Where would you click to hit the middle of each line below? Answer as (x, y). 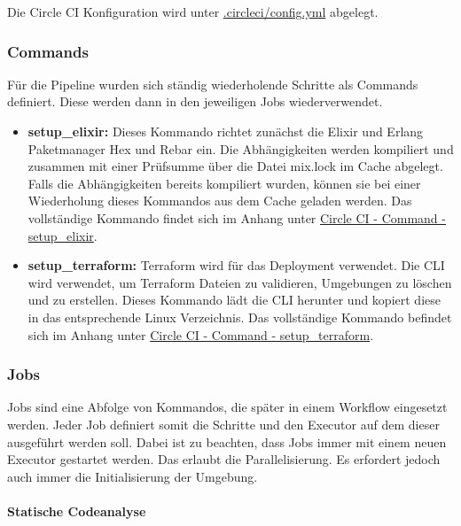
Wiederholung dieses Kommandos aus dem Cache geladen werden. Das (220, 201)
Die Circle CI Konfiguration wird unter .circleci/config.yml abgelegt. (193, 12)
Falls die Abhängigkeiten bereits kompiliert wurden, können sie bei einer (224, 183)
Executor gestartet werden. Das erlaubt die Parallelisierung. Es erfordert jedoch (224, 459)
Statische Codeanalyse (77, 511)
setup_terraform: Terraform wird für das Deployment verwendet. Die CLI (236, 265)
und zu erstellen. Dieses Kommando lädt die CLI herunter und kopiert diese (234, 300)
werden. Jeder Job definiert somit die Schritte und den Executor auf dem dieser (223, 424)
